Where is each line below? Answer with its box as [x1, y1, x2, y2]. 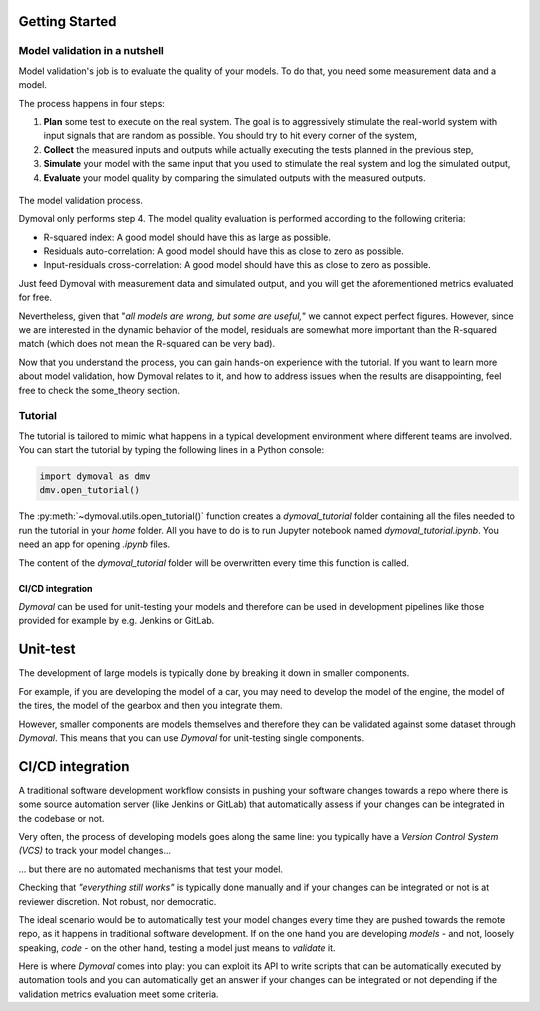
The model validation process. [18, 194, 144, 206]
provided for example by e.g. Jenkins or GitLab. [18, 615, 215, 627]
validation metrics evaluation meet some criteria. [18, 988, 219, 1000]
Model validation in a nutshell [18, 44, 165, 58]
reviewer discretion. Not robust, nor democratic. [18, 895, 217, 907]
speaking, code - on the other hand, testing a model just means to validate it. [18, 941, 336, 954]
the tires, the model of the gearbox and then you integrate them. [18, 700, 284, 712]
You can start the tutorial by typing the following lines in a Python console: [18, 444, 325, 456]
